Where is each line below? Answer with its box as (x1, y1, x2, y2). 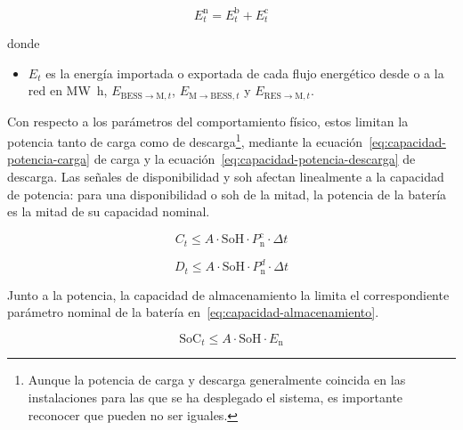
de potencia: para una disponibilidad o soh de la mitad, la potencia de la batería (7, 184, 447, 203)
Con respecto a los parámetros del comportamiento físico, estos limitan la (7, 111, 409, 130)
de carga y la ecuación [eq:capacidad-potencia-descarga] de (93, 150, 416, 168)
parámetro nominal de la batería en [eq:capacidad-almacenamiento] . (7, 303, 379, 321)
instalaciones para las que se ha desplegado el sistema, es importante (28, 387, 403, 406)
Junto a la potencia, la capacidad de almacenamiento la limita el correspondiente (7, 285, 450, 304)
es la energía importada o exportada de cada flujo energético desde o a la (45, 63, 444, 82)
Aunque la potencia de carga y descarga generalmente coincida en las (28, 370, 406, 389)
